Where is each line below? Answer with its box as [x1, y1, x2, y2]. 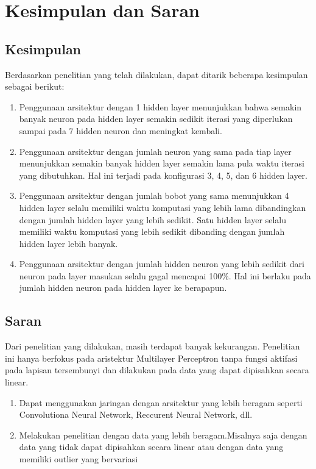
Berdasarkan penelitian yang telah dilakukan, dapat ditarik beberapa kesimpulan [5, 68, 308, 81]
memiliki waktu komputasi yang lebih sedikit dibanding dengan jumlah [19, 225, 285, 238]
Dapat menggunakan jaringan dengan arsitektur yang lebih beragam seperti [19, 396, 303, 409]
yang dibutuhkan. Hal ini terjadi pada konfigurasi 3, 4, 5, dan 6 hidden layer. [19, 168, 307, 181]
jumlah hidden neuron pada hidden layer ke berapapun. [19, 281, 227, 294]
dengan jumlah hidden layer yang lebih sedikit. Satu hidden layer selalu [19, 213, 286, 226]
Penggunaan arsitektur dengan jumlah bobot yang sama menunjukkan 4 [19, 189, 289, 202]
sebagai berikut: [5, 80, 65, 93]
